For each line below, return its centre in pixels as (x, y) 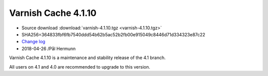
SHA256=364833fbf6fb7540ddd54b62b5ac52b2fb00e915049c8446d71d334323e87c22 (113, 34)
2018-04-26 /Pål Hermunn (49, 48)
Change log (33, 42)
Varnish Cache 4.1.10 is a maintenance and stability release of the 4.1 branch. (87, 58)
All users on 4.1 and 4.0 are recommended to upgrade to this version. (80, 67)
